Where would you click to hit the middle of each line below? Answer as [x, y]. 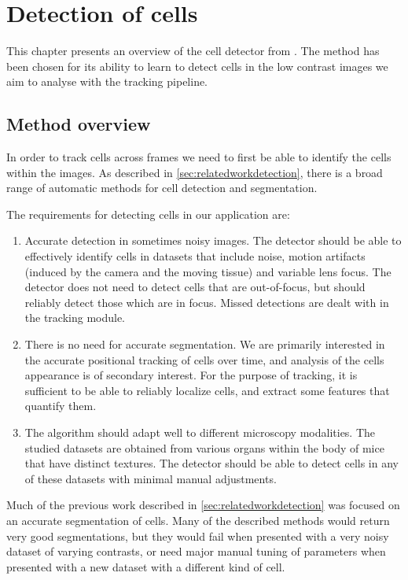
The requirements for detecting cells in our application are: [148, 214]
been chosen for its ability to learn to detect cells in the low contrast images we [197, 66]
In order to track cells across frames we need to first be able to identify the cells [199, 157]
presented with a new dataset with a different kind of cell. [146, 566]
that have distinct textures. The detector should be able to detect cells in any [211, 463]
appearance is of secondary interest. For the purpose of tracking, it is [191, 375]
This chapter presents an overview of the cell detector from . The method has [193, 51]
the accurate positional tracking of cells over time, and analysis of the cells [204, 359]
